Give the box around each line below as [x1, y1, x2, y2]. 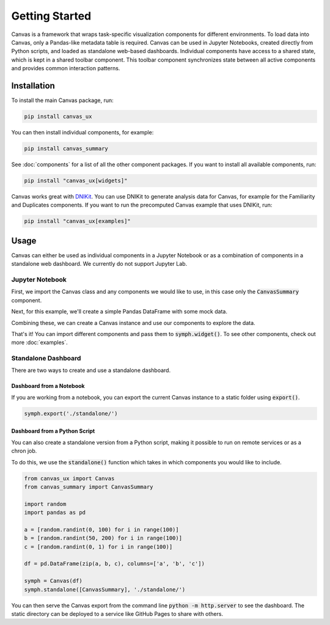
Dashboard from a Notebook [11, 382, 85, 390]
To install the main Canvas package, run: [11, 97, 114, 104]
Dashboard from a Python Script [11, 428, 95, 435]
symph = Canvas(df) [24, 577, 82, 585]
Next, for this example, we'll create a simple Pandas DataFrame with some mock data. [11, 308, 227, 315]
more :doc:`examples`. [11, 339, 68, 346]
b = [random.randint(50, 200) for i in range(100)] [24, 535, 183, 542]
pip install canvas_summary [24, 145, 108, 152]
